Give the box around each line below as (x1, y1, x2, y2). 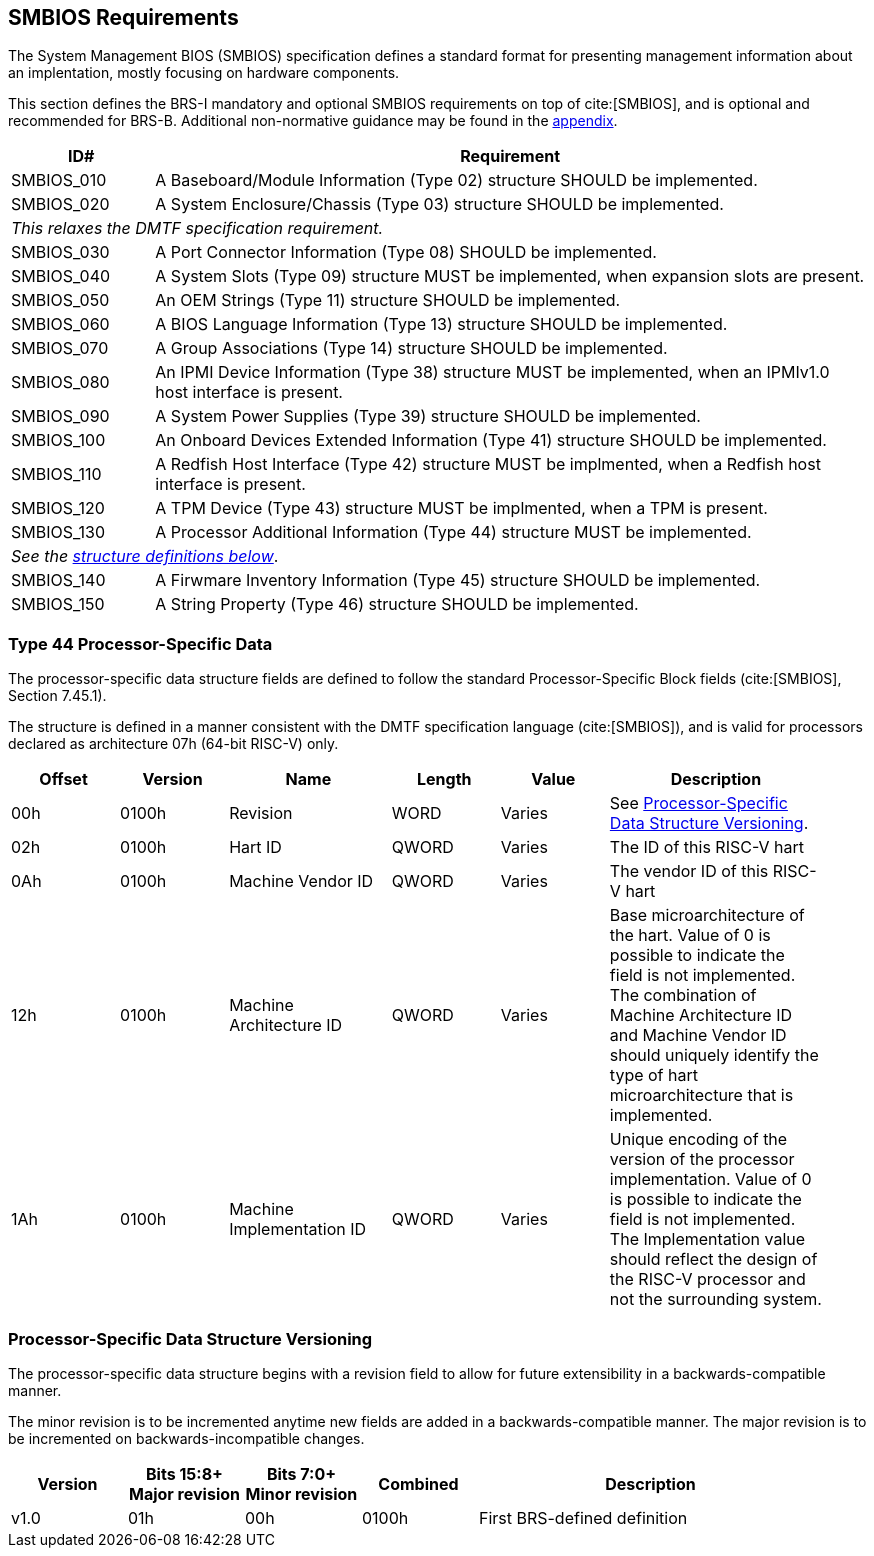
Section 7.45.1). (8, 687, 107, 705)
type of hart (609, 1065, 698, 1086)
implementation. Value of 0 (609, 1169, 812, 1190)
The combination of (609, 985, 757, 1006)
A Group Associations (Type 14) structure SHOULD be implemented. (155, 338, 668, 359)
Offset (39, 769, 88, 790)
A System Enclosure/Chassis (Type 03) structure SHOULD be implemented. (155, 194, 724, 215)
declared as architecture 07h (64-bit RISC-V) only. (8, 735, 339, 753)
